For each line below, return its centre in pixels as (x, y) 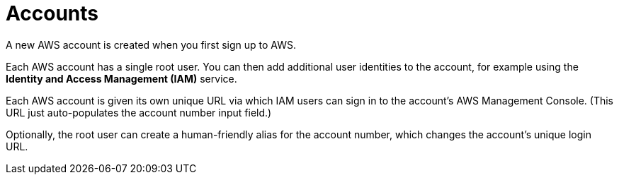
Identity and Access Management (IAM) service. (121, 78)
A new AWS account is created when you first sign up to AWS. (151, 44)
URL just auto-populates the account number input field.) (139, 112)
